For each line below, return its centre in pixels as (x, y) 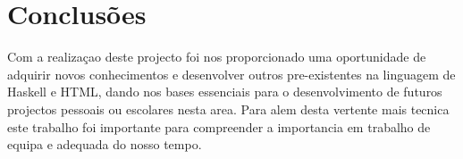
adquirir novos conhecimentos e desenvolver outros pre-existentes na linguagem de (231, 74)
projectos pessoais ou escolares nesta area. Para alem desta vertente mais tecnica (228, 109)
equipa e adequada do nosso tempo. (105, 144)
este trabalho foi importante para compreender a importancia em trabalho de (219, 126)
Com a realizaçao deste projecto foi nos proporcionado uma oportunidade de (217, 57)
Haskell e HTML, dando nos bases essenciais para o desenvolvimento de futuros (225, 92)
